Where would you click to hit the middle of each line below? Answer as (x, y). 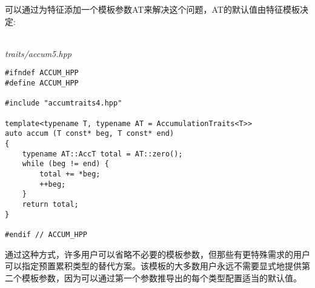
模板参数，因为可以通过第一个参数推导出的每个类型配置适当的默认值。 (161, 277)
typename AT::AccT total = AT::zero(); (102, 154)
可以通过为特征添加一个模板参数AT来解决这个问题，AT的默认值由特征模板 (152, 9)
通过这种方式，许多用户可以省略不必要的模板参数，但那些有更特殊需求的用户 (157, 254)
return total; (50, 204)
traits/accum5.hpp (38, 53)
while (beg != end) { (65, 164)
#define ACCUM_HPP (42, 83)
